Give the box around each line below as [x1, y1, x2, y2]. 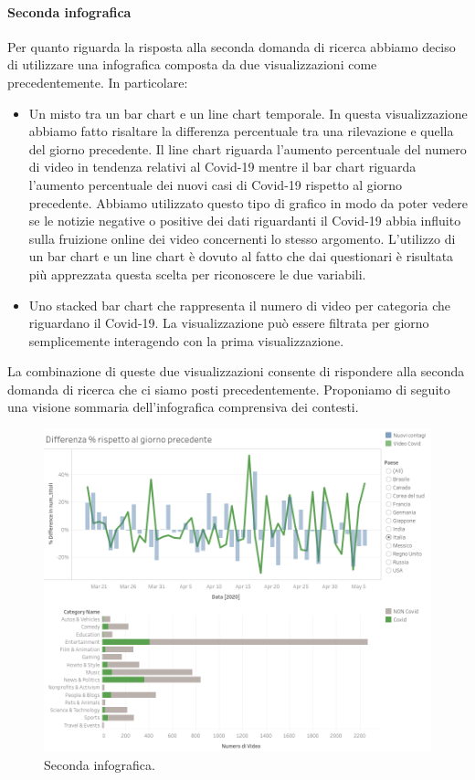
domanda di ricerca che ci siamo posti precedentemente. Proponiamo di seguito [7, 379, 450, 398]
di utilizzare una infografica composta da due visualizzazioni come [7, 55, 377, 74]
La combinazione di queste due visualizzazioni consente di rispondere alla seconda [7, 362, 465, 381]
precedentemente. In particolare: [7, 72, 188, 91]
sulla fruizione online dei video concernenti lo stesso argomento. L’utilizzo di [28, 228, 456, 248]
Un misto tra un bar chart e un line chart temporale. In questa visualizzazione [28, 103, 468, 122]
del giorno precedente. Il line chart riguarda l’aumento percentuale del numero [28, 139, 467, 158]
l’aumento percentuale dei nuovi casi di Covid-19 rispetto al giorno [28, 174, 403, 194]
